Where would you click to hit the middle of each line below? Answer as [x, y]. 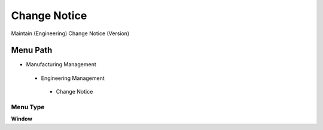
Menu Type [28, 107]
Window [22, 119]
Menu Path [32, 50]
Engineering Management [73, 78]
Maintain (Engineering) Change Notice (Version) [70, 33]
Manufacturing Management [61, 64]
